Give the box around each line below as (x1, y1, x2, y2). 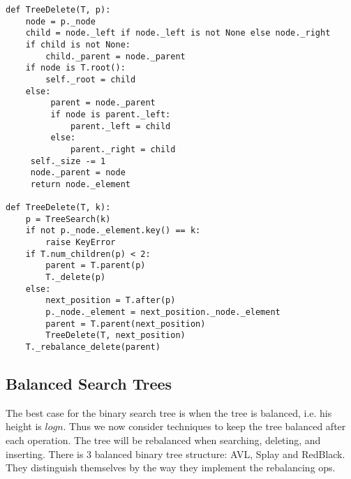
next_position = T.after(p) (45, 295, 176, 306)
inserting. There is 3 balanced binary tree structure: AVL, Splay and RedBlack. (6, 446, 345, 461)
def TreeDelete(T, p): (6, 5, 111, 15)
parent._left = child (70, 121, 171, 131)
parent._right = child (70, 144, 176, 154)
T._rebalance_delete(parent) (25, 342, 160, 353)
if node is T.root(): (25, 63, 126, 73)
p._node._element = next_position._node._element (45, 307, 281, 318)
